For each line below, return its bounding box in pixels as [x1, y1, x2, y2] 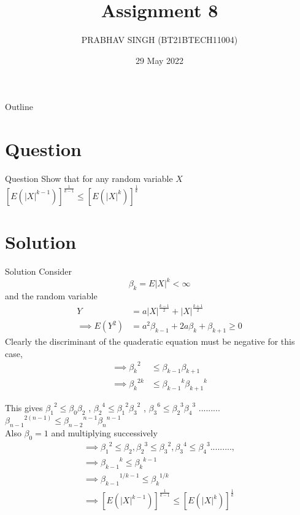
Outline [5, 100, 33, 113]
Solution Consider [5, 265, 72, 278]
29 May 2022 [135, 53, 184, 66]
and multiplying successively [51, 426, 158, 439]
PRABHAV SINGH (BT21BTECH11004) [81, 33, 238, 46]
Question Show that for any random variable [5, 172, 173, 185]
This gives [5, 401, 43, 414]
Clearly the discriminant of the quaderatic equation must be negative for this [5, 334, 295, 347]
